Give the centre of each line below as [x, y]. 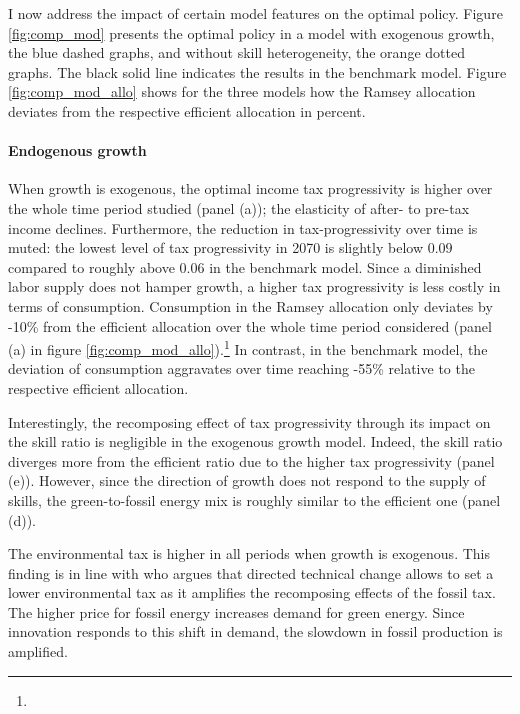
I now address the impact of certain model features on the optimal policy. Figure [255, 13]
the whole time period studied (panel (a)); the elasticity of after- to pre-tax [239, 207]
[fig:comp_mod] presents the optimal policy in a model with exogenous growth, [251, 32]
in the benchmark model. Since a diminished [345, 266]
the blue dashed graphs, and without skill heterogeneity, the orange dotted [236, 52]
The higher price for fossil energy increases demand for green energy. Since [236, 611]
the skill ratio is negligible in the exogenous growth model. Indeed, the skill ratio [255, 441]
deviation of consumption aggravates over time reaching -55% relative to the [241, 368]
